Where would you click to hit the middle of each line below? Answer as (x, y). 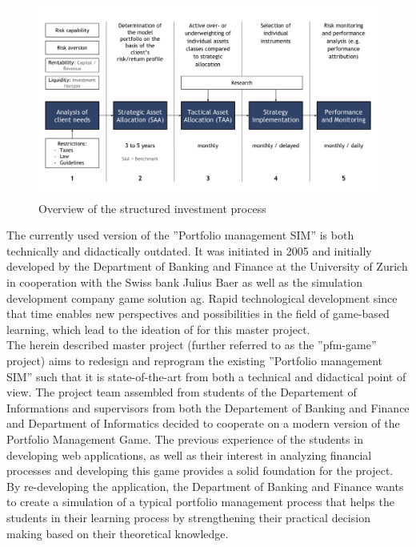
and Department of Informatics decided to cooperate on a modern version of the (203, 423)
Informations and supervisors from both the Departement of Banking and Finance (208, 407)
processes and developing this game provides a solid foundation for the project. (200, 471)
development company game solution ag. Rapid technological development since (202, 298)
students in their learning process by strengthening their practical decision (188, 517)
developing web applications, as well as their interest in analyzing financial (189, 454)
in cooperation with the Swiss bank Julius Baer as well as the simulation (185, 282)
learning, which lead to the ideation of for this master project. (158, 329)
